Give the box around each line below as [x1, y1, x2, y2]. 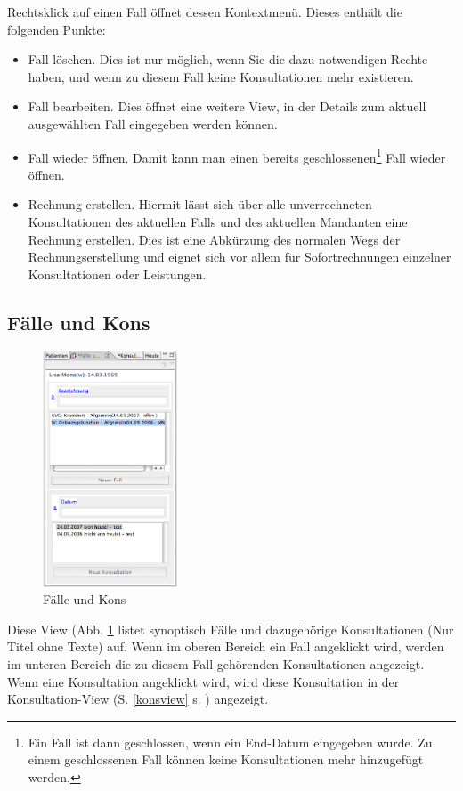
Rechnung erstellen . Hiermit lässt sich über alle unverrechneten [28, 195, 372, 214]
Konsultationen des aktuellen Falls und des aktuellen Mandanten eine [28, 213, 408, 230]
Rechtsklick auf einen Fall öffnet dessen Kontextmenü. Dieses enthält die [7, 3, 402, 20]
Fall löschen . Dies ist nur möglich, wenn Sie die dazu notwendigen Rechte [28, 50, 428, 69]
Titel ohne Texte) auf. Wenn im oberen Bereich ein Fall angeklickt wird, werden [7, 637, 444, 656]
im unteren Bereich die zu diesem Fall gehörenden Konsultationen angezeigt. [7, 655, 425, 674]
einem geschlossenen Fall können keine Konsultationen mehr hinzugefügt [28, 750, 424, 769]
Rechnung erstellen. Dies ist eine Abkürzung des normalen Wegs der [28, 230, 401, 248]
